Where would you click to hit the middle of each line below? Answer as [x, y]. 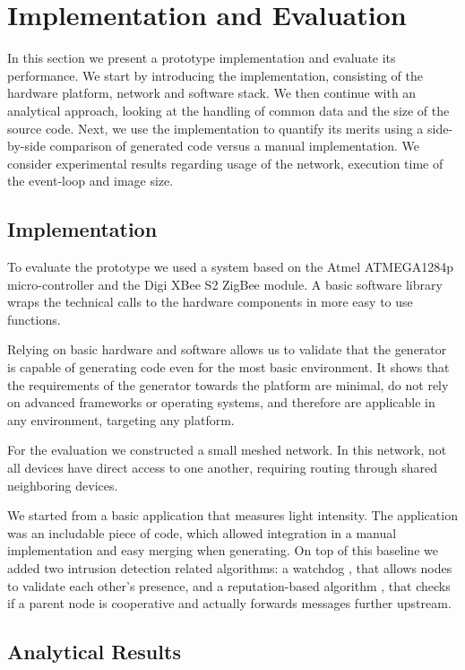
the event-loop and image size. [90, 181]
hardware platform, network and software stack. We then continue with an [212, 93]
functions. [34, 319]
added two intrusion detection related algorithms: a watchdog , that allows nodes [230, 567]
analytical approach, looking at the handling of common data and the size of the [228, 110]
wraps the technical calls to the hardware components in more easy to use [210, 302]
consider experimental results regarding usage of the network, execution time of [225, 163]
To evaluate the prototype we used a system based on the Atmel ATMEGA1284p [230, 267]
